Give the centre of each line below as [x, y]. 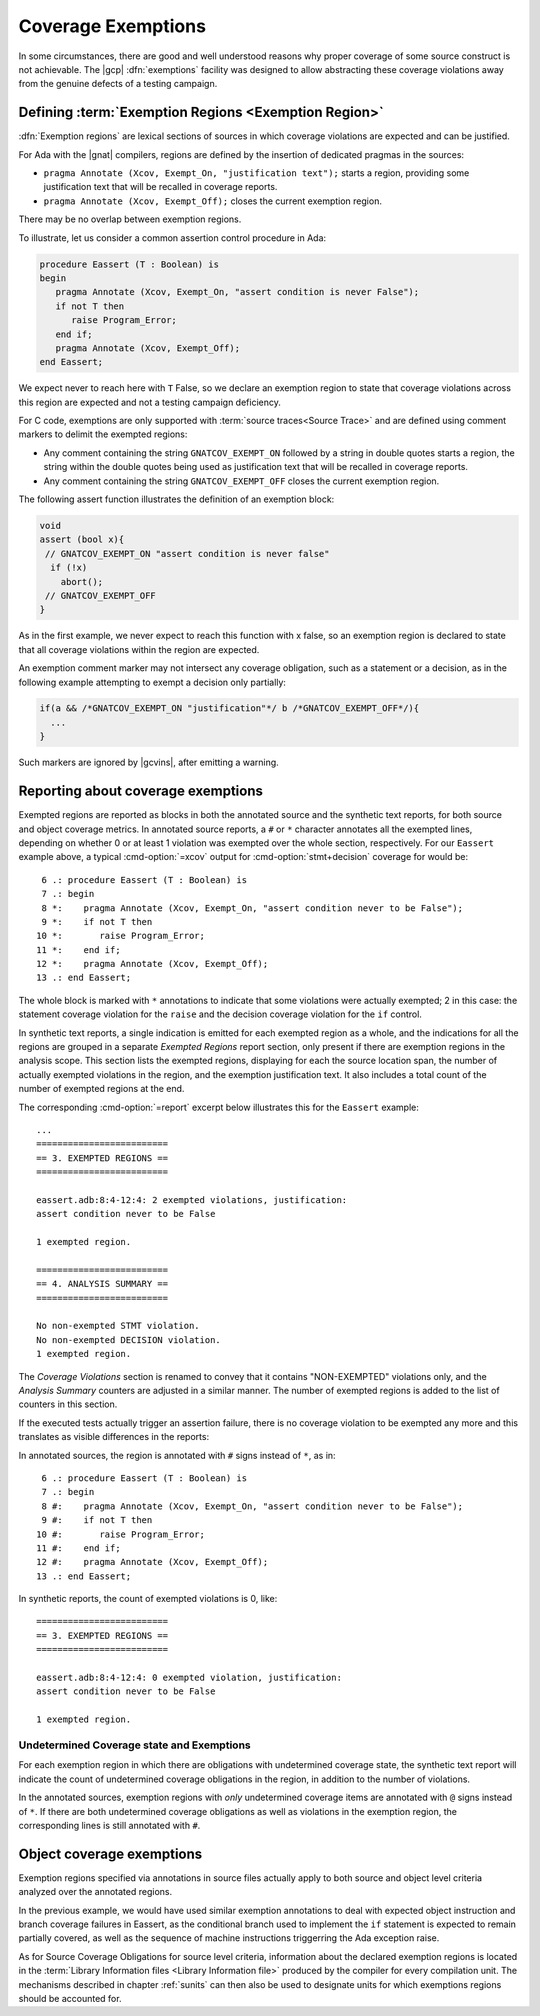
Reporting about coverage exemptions [141, 791]
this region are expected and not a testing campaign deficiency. [150, 402]
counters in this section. [68, 1404]
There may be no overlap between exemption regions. [130, 219]
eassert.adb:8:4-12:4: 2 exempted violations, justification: [192, 1199]
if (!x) [69, 568]
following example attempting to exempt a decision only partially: [152, 682]
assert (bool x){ [82, 539]
